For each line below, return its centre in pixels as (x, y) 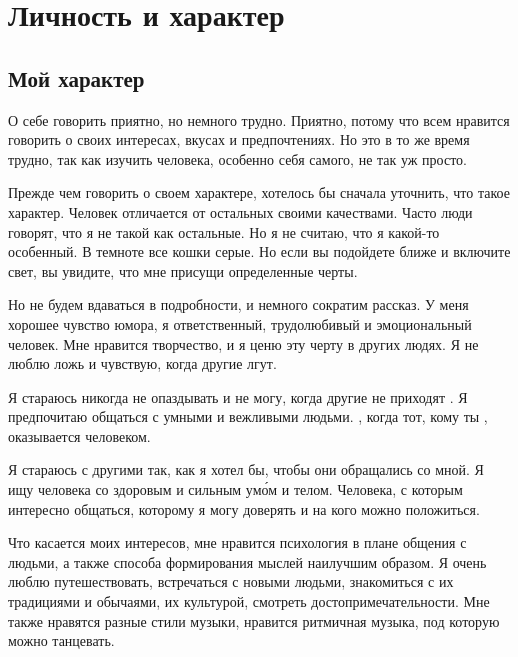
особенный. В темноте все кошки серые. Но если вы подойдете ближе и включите (259, 251)
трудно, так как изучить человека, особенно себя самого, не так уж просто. (238, 158)
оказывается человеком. (79, 435)
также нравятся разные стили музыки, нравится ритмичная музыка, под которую (254, 620)
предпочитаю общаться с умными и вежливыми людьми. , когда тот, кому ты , (248, 416)
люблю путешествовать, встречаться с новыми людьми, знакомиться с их (231, 581)
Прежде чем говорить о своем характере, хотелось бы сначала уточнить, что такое (259, 192)
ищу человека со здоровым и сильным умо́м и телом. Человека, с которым (235, 489)
